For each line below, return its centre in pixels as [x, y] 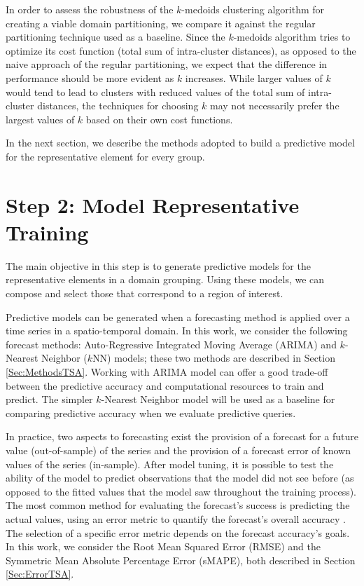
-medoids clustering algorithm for [253, 9]
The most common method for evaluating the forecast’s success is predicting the [178, 505]
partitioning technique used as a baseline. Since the [115, 37]
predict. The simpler [49, 399]
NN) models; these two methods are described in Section [214, 358]
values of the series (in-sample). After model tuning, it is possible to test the [170, 464]
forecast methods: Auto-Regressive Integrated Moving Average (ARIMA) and [171, 344]
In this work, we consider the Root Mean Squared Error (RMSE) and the [163, 546]
